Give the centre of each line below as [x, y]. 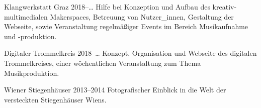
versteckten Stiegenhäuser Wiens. [55, 99]
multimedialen [26, 16]
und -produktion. [30, 36]
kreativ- [225, 7]
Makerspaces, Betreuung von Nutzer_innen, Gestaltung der [142, 16]
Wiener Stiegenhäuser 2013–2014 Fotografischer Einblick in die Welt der [115, 90]
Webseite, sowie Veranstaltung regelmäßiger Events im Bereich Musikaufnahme [126, 26]
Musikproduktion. [32, 73]
